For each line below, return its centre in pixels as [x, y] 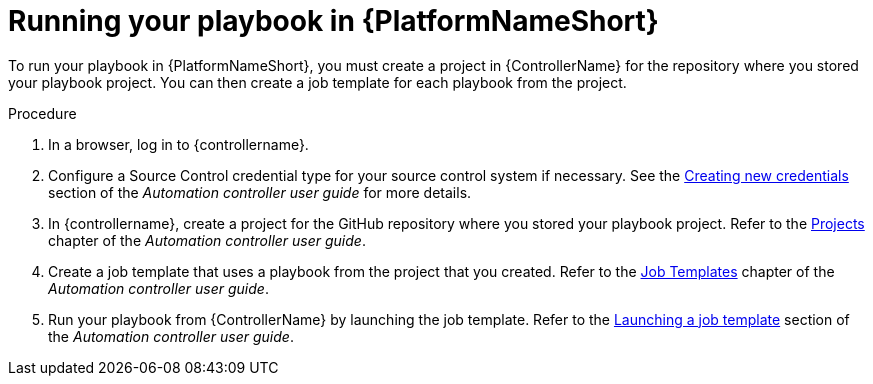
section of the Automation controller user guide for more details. [260, 192]
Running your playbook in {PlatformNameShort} [333, 21]
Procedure [42, 113]
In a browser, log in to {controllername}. [178, 144]
